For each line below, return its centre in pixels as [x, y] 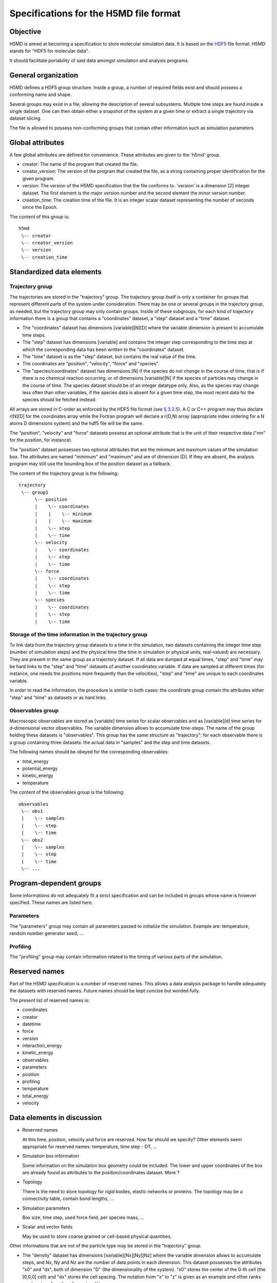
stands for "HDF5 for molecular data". [49, 51]
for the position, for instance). [41, 440]
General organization [44, 75]
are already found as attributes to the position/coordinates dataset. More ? [101, 1173]
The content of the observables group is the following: [67, 792]
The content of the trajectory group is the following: [64, 473]
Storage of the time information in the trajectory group [78, 635]
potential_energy [40, 768]
